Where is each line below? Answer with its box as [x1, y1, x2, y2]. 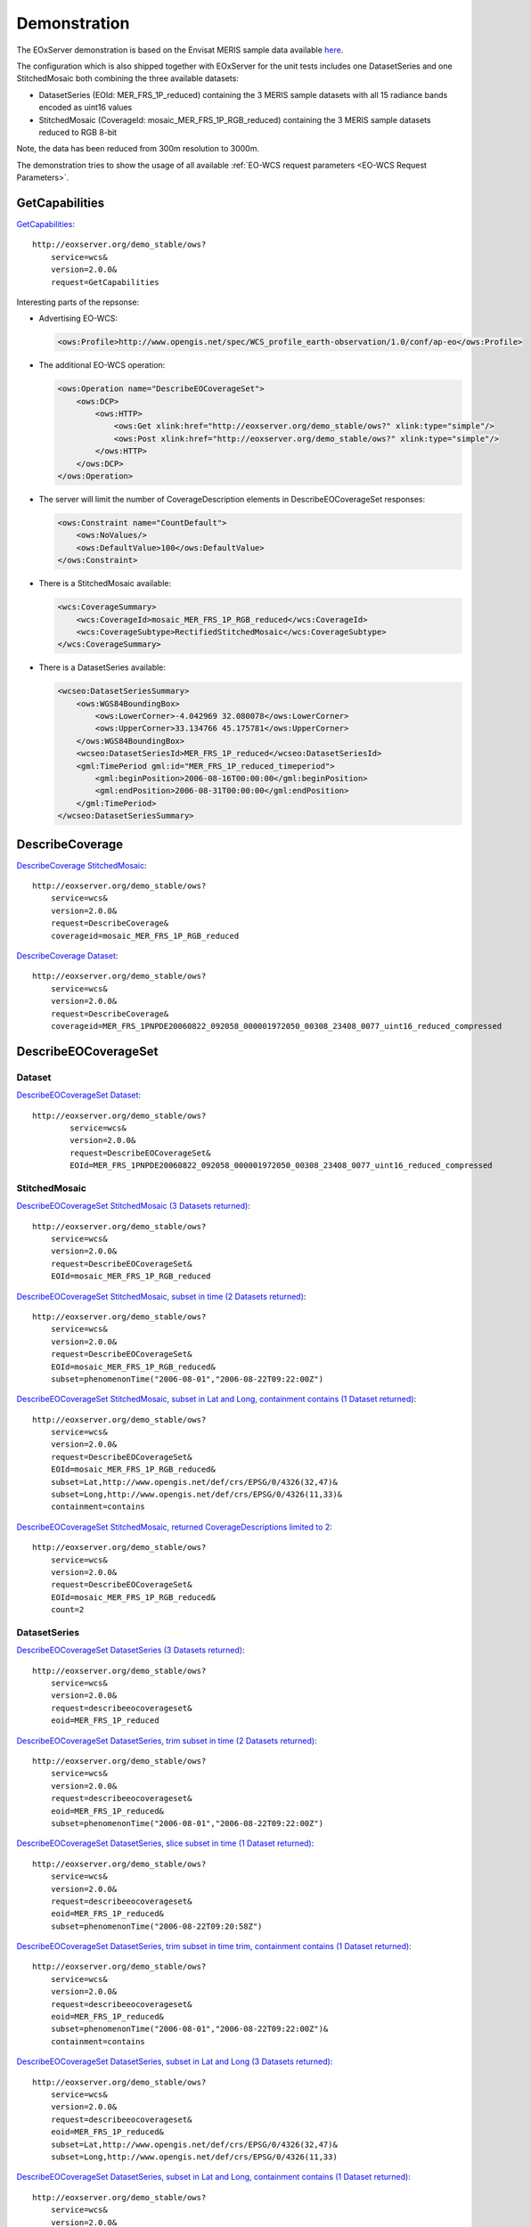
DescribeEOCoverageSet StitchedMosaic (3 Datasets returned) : [16, 1201, 251, 1211]
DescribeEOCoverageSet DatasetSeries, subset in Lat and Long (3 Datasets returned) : [16, 2056, 333, 2067]
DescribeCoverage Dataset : [16, 950, 118, 961]
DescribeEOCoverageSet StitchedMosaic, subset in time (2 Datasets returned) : [16, 1291, 306, 1301]
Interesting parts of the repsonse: [16, 297, 140, 307]
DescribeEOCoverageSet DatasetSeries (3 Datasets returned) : [16, 1644, 245, 1656]
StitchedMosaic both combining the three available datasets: [16, 73, 240, 84]
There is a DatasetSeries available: [38, 662, 167, 673]
